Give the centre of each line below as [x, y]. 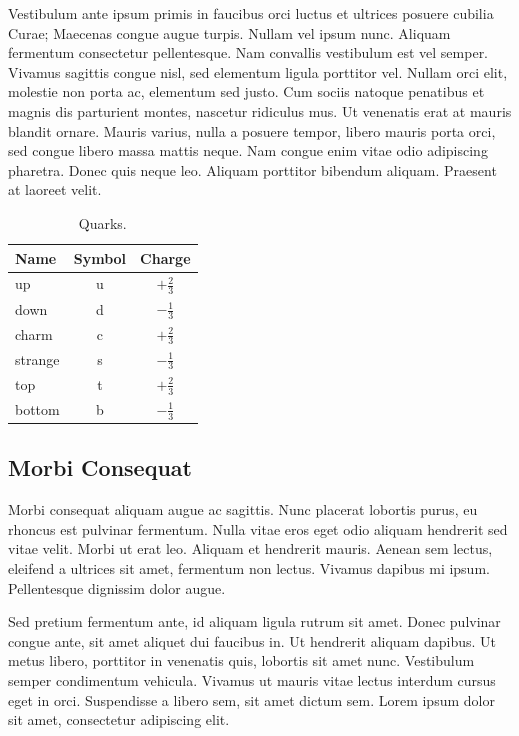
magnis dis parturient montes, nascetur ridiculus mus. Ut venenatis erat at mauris [260, 110]
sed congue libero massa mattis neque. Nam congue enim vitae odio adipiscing [248, 150]
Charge [165, 257]
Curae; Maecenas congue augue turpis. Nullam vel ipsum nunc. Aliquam [229, 32]
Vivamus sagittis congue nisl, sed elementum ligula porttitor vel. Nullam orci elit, [258, 71]
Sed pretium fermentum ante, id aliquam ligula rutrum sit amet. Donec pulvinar [254, 621]
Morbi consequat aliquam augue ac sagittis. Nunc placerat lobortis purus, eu [243, 509]
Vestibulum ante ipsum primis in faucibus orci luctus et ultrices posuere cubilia [251, 13]
